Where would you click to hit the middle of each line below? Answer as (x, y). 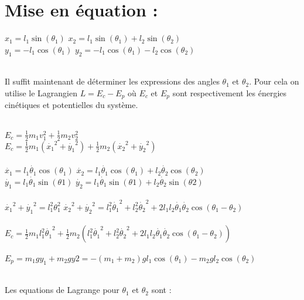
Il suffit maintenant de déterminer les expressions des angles (112, 81)
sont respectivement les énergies (230, 92)
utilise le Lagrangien (41, 92)
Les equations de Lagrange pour (62, 290)
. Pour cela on (274, 81)
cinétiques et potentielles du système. (71, 105)
